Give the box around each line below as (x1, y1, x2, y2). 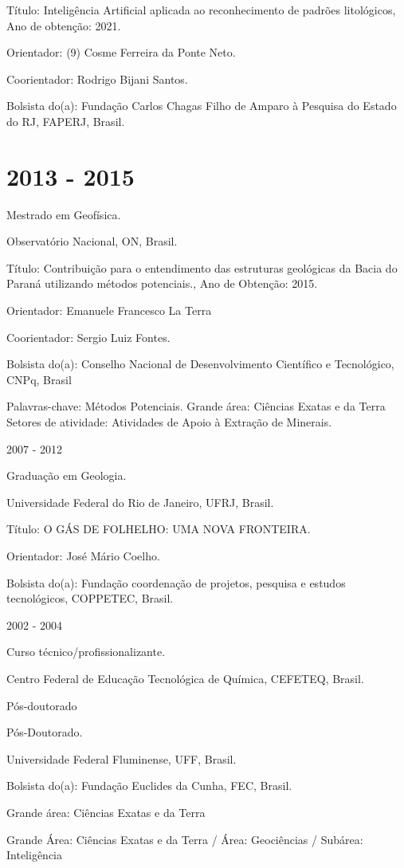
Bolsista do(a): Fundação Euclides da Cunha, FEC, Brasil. (6, 777, 292, 794)
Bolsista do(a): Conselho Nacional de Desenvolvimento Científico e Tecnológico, (6, 355, 394, 372)
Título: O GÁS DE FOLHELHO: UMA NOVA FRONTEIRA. (6, 520, 311, 537)
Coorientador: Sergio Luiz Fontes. (6, 328, 171, 345)
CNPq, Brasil (6, 371, 72, 387)
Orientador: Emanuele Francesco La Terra (6, 302, 212, 319)
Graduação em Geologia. (6, 467, 127, 484)
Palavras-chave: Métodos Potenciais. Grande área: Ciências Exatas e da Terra (6, 398, 386, 414)
